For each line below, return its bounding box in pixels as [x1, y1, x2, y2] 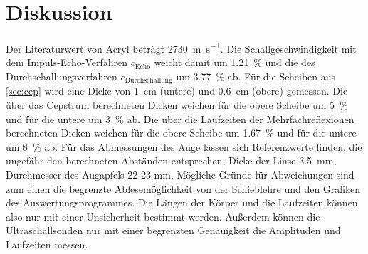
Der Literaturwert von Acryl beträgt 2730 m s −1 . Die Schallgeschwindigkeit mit [6, 39, 357, 55]
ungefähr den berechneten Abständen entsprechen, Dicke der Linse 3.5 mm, [6, 153, 337, 168]
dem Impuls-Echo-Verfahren [6, 55, 128, 70]
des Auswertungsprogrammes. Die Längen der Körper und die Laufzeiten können [6, 195, 358, 210]
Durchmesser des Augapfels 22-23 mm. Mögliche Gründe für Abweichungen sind [6, 166, 354, 181]
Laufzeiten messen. [6, 236, 88, 251]
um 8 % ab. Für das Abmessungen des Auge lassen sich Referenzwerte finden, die [6, 139, 362, 154]
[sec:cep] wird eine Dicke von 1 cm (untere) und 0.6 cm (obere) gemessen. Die [6, 83, 348, 98]
